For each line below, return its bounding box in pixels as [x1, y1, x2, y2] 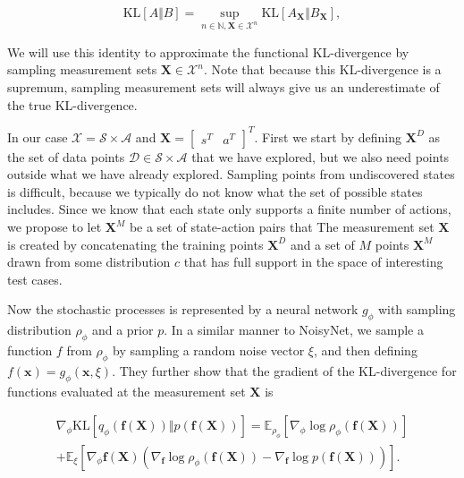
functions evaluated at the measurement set [7, 381, 246, 400]
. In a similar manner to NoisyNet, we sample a [164, 320, 424, 339]
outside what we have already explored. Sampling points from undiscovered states [7, 165, 455, 184]
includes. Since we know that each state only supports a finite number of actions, [7, 200, 451, 218]
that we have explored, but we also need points [191, 147, 450, 166]
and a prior [91, 320, 154, 339]
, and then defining [313, 341, 418, 359]
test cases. [7, 269, 63, 288]
